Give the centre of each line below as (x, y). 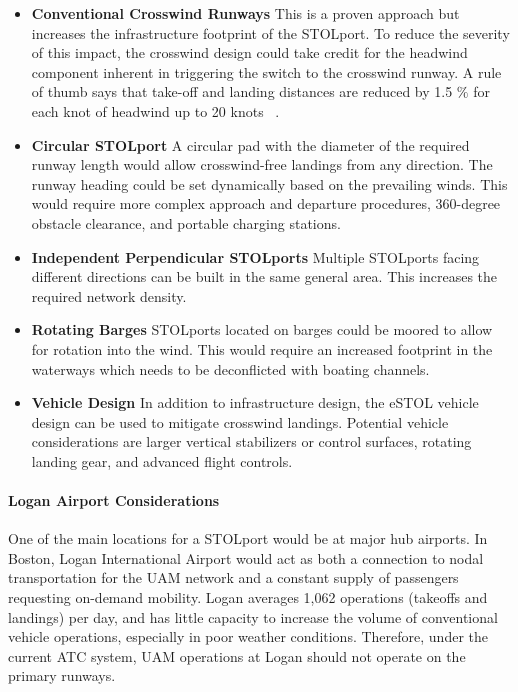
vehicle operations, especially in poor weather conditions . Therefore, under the (248, 636)
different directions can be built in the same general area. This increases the (264, 276)
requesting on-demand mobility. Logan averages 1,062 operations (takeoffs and (248, 597)
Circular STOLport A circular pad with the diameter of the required (250, 144)
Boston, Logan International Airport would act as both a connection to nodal (246, 557)
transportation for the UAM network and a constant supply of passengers (233, 577)
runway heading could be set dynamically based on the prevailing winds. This (269, 183)
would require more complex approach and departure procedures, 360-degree (266, 203)
